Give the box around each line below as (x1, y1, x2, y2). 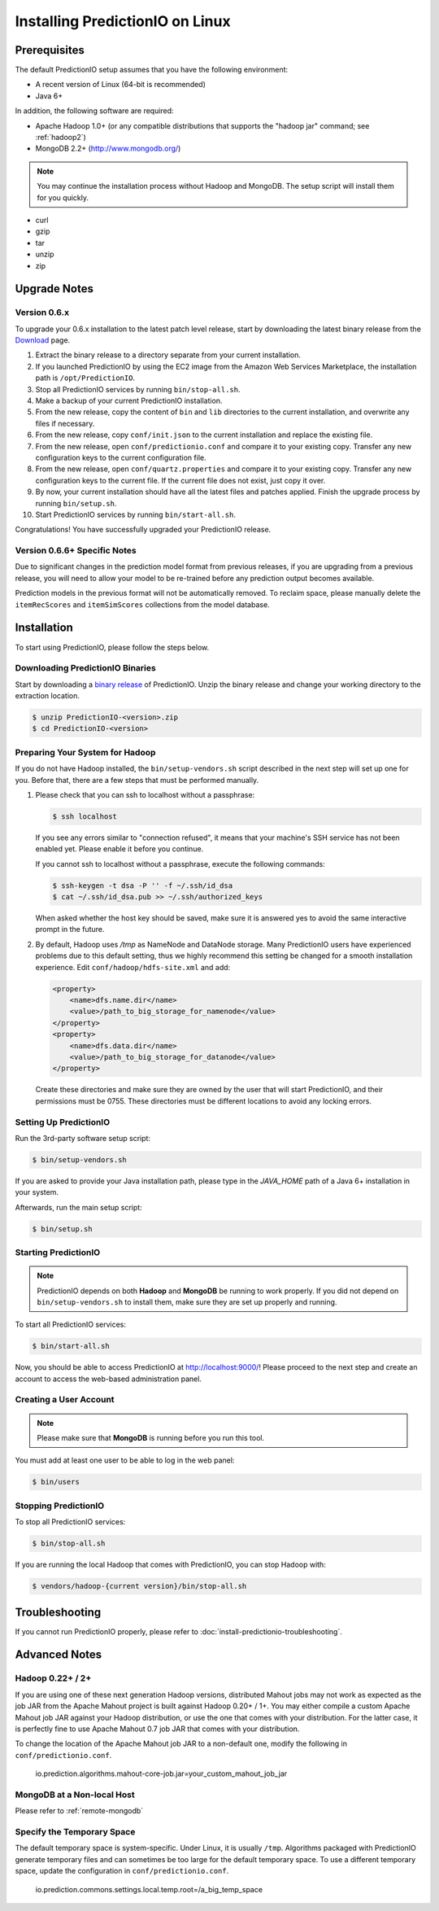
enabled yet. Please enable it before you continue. (35, 844, 204, 854)
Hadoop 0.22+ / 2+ (15, 1673, 92, 1684)
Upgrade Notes (15, 282, 93, 296)
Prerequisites (15, 43, 85, 57)
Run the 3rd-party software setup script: (15, 1133, 150, 1143)
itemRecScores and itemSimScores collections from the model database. (15, 599, 270, 610)
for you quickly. (37, 192, 89, 203)
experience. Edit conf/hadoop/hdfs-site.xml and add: (35, 962, 231, 972)
